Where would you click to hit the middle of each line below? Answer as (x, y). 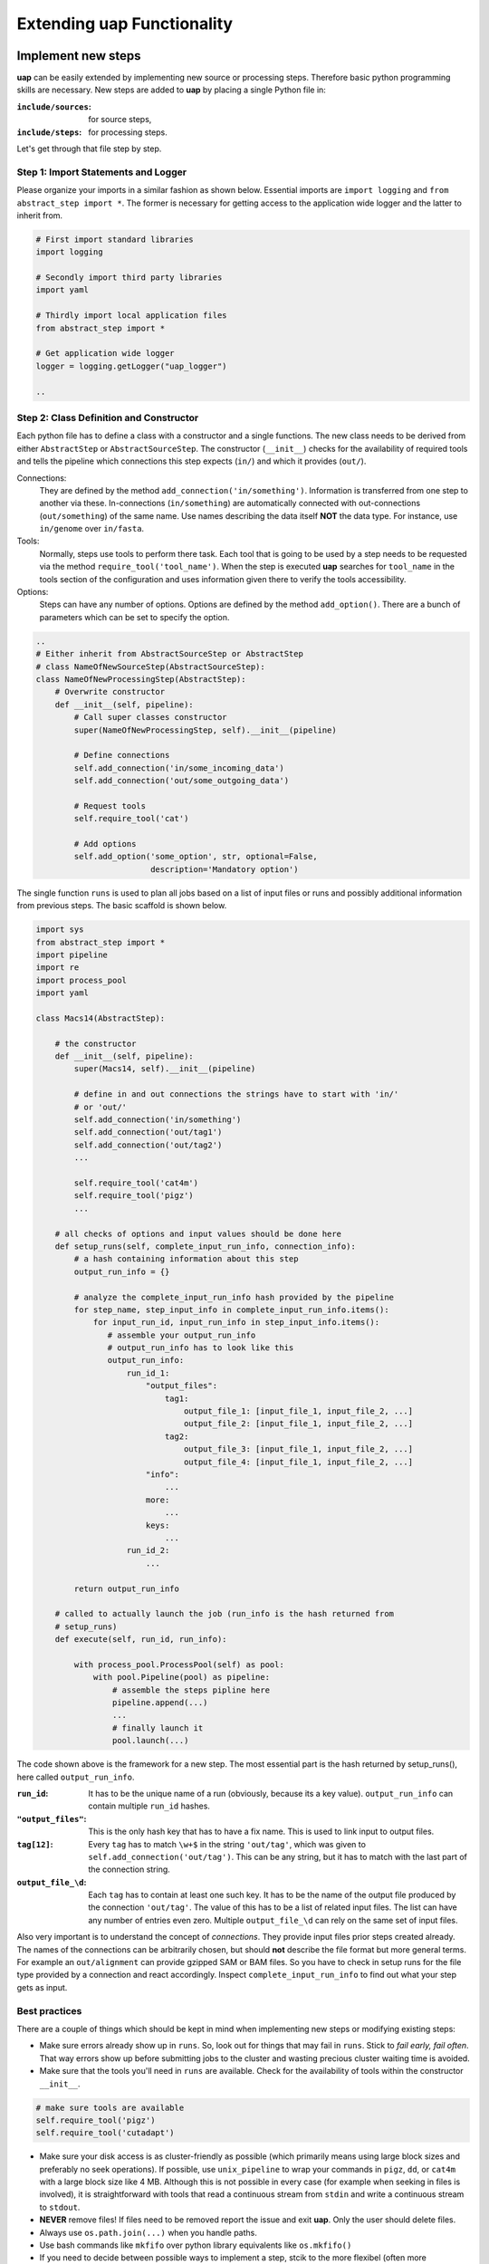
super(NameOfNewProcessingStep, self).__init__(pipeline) (205, 730)
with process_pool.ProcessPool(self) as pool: (179, 1664)
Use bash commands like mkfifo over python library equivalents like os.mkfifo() (196, 2245)
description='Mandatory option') (224, 869)
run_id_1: (148, 1373)
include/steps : (49, 132)
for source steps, (120, 120)
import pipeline (72, 955)
